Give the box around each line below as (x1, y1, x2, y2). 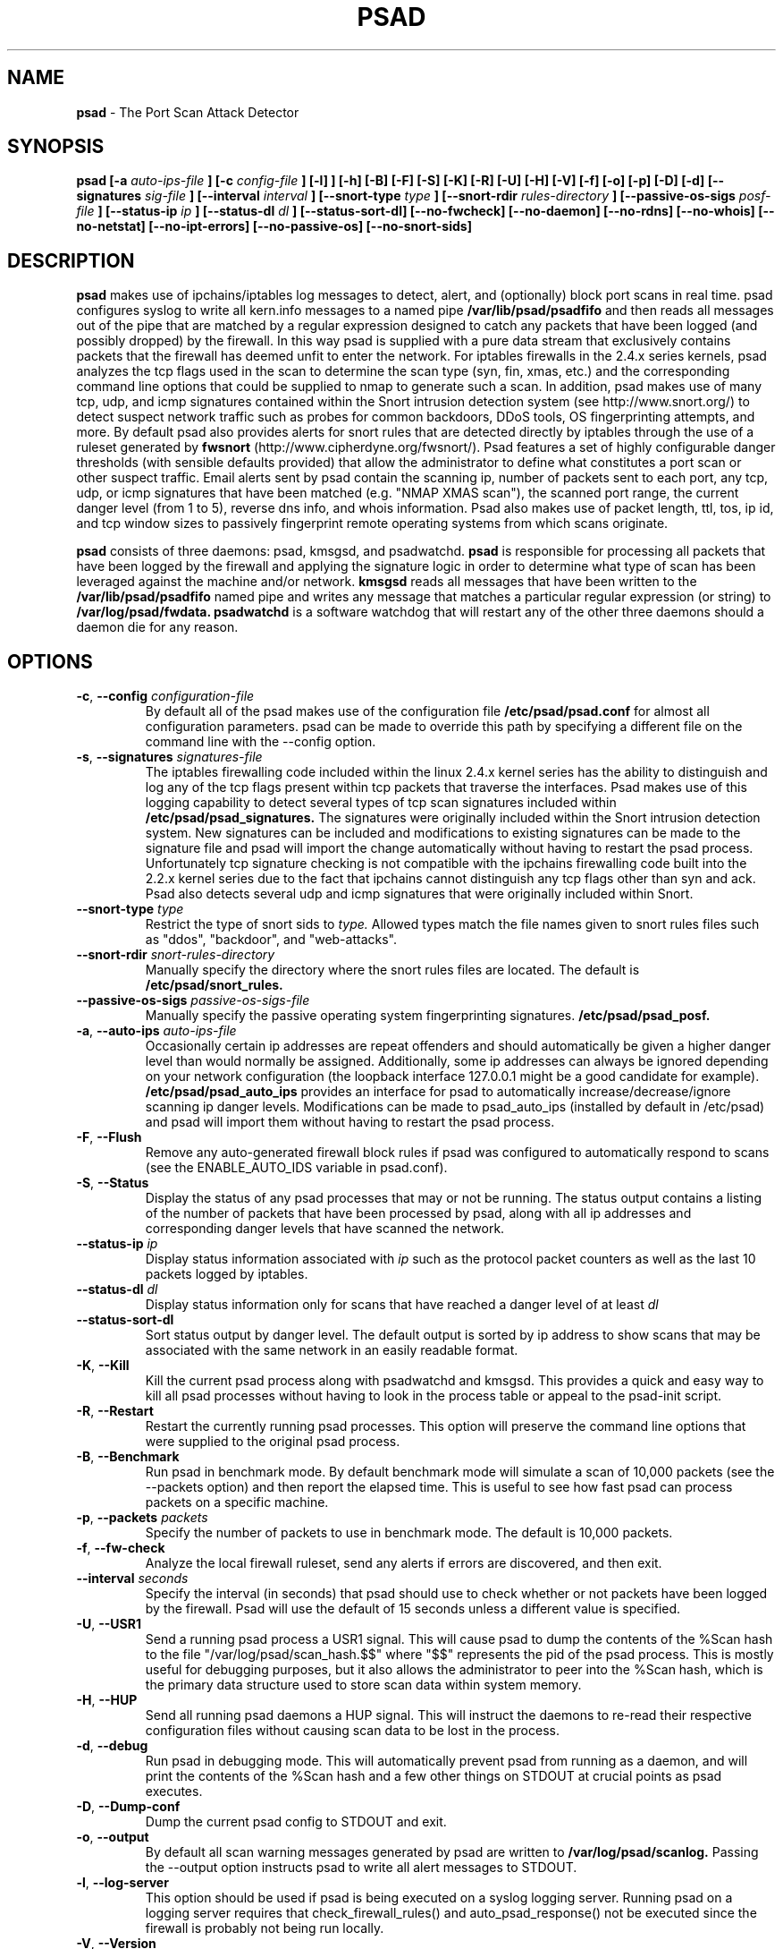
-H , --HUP (76, 1692, 138, 1708)
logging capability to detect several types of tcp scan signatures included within (145, 795, 617, 811)
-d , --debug (76, 1738, 148, 1754)
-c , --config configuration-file (76, 688, 255, 704)
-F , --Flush (76, 1129, 142, 1145)
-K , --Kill (76, 1357, 130, 1374)
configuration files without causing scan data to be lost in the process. (145, 1723, 560, 1739)
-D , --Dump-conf (76, 1799, 181, 1815)
